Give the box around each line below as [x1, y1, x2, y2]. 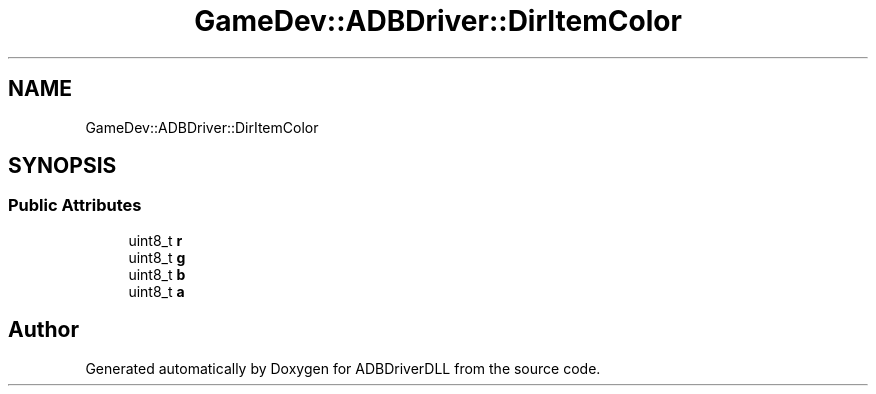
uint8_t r [128, 231, 183, 249]
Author [8, 317, 79, 343]
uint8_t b [128, 265, 186, 283]
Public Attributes [8, 195, 142, 216]
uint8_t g [128, 248, 186, 266]
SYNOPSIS [8, 153, 117, 179]
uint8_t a [128, 282, 185, 300]
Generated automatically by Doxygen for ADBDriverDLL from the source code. [85, 359, 601, 377]
